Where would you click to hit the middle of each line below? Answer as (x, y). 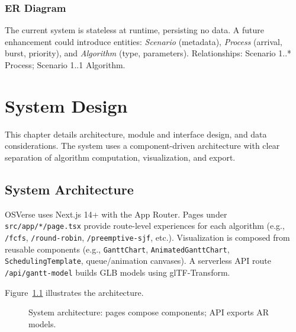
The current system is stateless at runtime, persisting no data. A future (134, 30)
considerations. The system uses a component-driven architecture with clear (142, 146)
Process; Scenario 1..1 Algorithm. (65, 65)
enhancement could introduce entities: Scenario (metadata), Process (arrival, (144, 41)
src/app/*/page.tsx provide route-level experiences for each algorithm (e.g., (145, 226)
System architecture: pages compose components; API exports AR (149, 312)
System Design (66, 105)
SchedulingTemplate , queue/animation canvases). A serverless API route (138, 261)
